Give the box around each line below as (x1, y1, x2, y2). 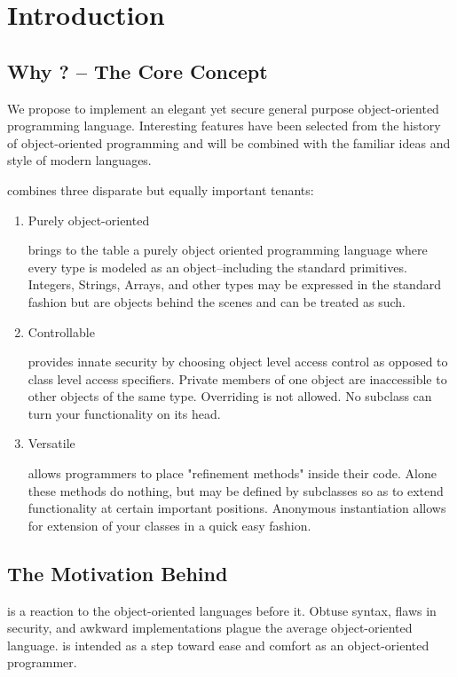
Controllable (28, 322, 95, 341)
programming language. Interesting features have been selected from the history (7, 116, 441, 135)
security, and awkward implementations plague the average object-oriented (7, 618, 413, 637)
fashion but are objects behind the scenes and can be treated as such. (28, 292, 406, 311)
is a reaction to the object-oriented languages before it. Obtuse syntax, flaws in (7, 601, 437, 619)
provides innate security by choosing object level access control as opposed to (28, 352, 448, 371)
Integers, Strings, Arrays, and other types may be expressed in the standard (28, 275, 441, 294)
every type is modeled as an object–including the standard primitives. (28, 257, 407, 276)
